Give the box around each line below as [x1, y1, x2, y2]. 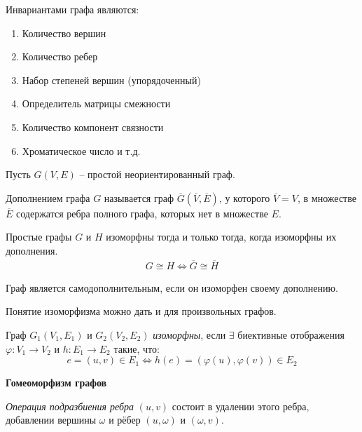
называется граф [104, 190, 174, 205]
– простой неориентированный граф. [79, 167, 235, 182]
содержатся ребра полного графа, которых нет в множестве [16, 205, 268, 220]
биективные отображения [237, 327, 344, 342]
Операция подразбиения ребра [6, 398, 134, 413]
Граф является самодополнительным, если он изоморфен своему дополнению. [6, 280, 338, 295]
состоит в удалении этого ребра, [172, 398, 309, 413]
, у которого [218, 190, 270, 205]
